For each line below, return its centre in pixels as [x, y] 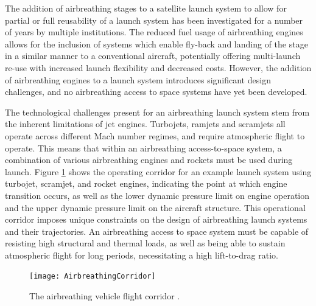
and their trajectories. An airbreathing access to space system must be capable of [157, 231]
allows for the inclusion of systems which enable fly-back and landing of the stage [156, 43]
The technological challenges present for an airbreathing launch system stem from [157, 112]
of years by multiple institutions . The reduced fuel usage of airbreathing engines [154, 32]
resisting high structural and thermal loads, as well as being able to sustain [145, 243]
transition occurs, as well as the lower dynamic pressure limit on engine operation [157, 195]
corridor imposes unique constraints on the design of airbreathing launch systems [156, 219]
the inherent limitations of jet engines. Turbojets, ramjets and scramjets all [145, 124]
